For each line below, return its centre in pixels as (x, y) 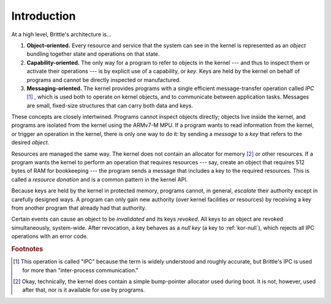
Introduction (44, 16)
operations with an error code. (50, 237)
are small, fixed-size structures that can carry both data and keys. (110, 105)
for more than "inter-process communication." (81, 270)
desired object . (30, 142)
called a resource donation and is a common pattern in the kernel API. (100, 179)
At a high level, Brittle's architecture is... (61, 34)
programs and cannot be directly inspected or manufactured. (104, 80)
